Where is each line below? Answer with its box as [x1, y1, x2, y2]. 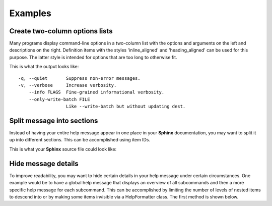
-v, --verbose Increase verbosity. [18, 82, 117, 88]
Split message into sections [9, 117, 98, 125]
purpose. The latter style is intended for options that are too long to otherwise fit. [9, 54, 177, 60]
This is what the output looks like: [9, 64, 79, 70]
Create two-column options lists [9, 27, 113, 35]
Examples [9, 8, 51, 19]
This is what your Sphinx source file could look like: [9, 146, 117, 152]
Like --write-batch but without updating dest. [65, 104, 186, 110]
